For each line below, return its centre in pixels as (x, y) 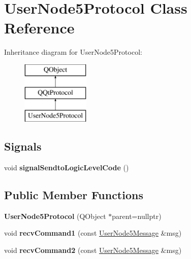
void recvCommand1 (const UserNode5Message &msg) (93, 233)
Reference (39, 28)
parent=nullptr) (137, 216)
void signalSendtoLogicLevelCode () (67, 168)
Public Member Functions (74, 195)
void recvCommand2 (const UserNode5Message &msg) (93, 250)
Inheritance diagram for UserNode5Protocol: (73, 52)
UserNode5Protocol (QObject (55, 216)
